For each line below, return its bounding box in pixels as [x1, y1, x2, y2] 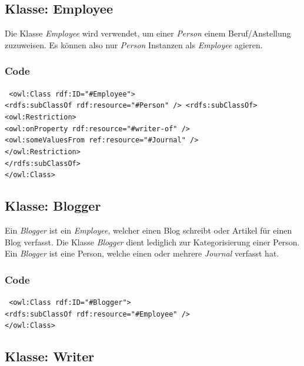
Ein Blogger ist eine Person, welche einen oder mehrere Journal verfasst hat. [5, 247, 279, 259]
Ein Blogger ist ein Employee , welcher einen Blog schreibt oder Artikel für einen [5, 224, 292, 237]
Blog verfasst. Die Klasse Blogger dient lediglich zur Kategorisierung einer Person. [5, 235, 300, 248]
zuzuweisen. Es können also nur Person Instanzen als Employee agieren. [5, 38, 263, 51]
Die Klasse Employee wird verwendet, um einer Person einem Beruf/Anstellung [5, 27, 291, 39]
